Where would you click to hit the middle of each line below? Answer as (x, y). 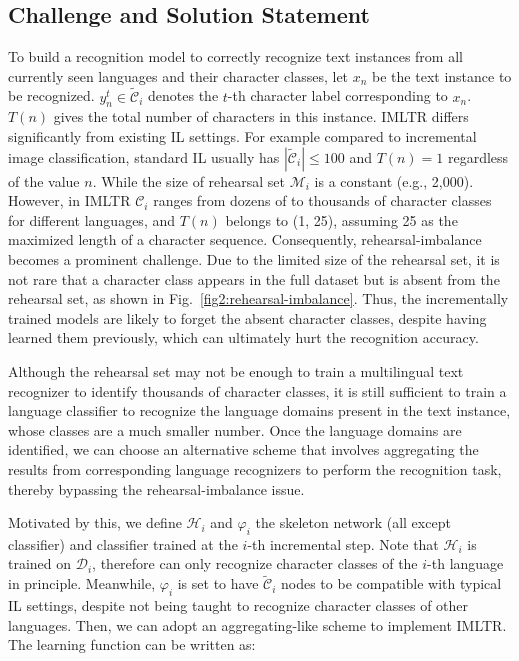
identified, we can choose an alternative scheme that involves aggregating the (243, 449)
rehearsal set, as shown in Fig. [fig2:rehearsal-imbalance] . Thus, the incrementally (258, 298)
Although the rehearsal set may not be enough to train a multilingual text (236, 370)
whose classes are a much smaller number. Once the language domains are (235, 429)
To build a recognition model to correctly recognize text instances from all (235, 56)
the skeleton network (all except (353, 522)
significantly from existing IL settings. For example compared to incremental (242, 136)
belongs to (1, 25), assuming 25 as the (341, 219)
